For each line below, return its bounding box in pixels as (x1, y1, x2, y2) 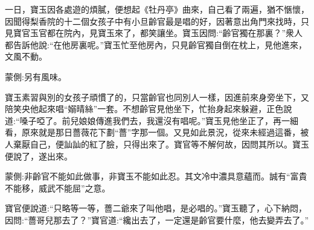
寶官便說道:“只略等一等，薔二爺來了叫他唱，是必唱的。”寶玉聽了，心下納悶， (5, 202, 307, 214)
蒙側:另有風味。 (5, 70, 66, 82)
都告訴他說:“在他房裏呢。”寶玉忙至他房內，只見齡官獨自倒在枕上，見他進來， (5, 38, 307, 51)
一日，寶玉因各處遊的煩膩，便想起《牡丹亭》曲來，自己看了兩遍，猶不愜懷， (5, 3, 309, 15)
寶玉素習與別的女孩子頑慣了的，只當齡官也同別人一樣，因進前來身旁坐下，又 (5, 90, 309, 103)
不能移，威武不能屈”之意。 (5, 181, 111, 194)
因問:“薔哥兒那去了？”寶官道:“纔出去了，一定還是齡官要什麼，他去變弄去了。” (5, 213, 309, 226)
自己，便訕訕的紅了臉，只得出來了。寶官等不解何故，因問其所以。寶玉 (30, 137, 309, 150)
